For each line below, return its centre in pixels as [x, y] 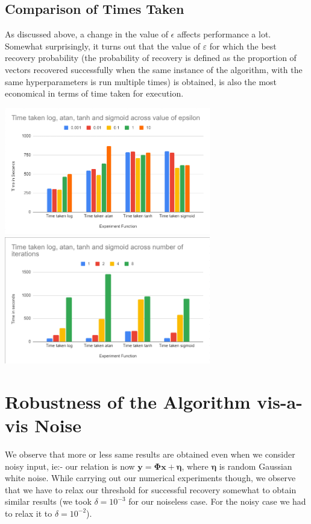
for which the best [243, 46]
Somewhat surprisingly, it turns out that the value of [102, 46]
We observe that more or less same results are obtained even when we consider [150, 454]
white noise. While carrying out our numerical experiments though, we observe [150, 478]
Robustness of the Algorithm [128, 401]
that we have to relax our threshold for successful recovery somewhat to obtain [151, 489]
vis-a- [280, 401]
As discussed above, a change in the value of [86, 34]
